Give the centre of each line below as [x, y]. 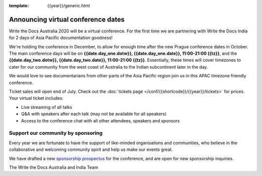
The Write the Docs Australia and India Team [54, 167]
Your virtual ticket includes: [36, 98]
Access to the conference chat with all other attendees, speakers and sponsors [100, 120]
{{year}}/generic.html [69, 6]
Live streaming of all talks [47, 107]
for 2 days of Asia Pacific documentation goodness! [61, 38]
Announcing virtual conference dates [67, 19]
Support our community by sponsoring [56, 133]
